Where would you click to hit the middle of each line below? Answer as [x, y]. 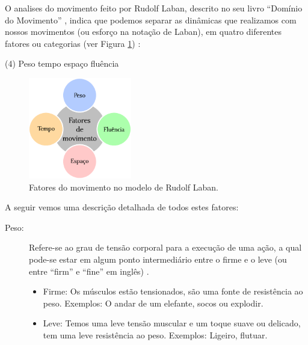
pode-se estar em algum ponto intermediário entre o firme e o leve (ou [158, 259]
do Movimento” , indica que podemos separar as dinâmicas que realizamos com [151, 20]
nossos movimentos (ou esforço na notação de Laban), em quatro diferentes [143, 32]
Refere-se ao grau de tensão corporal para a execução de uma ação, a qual [165, 247]
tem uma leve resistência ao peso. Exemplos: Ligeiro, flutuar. [155, 335]
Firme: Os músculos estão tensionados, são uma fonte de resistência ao [173, 291]
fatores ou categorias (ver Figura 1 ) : [73, 43]
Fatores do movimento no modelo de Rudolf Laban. [124, 187]
